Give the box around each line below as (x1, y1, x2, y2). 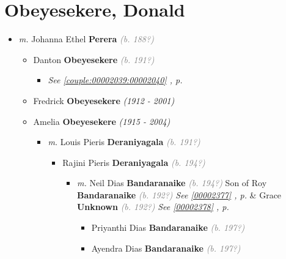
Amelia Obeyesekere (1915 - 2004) (33, 114, 170, 127)
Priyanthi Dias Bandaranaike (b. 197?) (91, 221, 245, 234)
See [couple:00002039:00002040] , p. (48, 73, 183, 86)
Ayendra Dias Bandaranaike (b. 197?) (91, 241, 241, 254)
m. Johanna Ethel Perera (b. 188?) (18, 32, 154, 45)
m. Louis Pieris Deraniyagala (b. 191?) (48, 135, 200, 148)
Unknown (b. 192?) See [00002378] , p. (76, 200, 229, 213)
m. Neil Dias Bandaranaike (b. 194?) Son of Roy (76, 176, 267, 189)
